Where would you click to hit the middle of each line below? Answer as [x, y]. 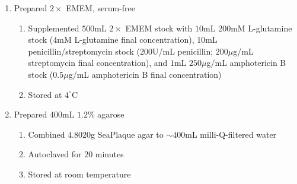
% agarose [106, 114]
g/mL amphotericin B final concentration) [145, 74]
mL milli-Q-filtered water [231, 134]
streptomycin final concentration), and [98, 63]
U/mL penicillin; [183, 51]
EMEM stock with [159, 28]
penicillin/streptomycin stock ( [84, 51]
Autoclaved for [55, 154]
